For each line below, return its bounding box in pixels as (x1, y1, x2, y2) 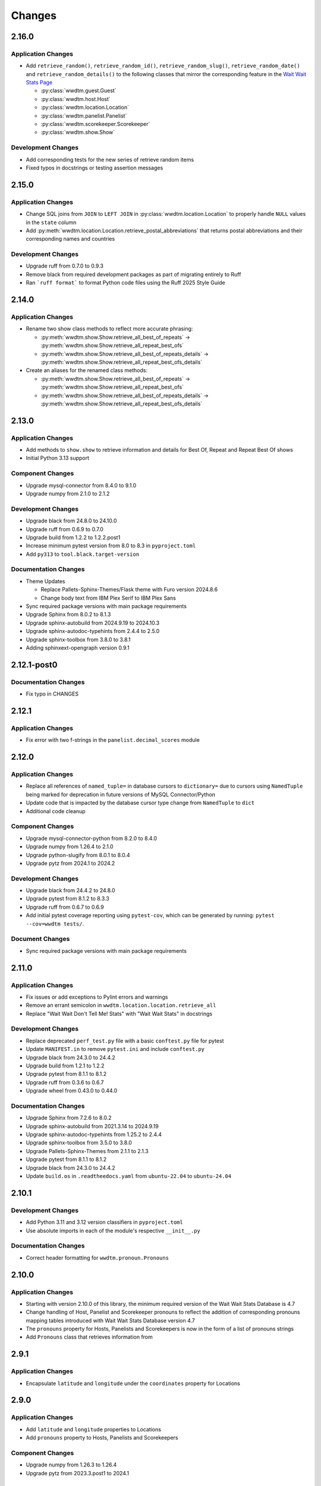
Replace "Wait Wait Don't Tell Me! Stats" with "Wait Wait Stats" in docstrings (26, 1010, 213, 1017)
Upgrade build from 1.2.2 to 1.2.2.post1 (26, 534, 121, 541)
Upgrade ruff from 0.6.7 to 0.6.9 (26, 903, 104, 911)
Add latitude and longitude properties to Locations (26, 1425, 162, 1433)
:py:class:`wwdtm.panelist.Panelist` (40, 112, 127, 119)
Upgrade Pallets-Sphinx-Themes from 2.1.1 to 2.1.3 (26, 1147, 149, 1154)
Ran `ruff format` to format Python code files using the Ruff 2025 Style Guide (26, 279, 225, 287)
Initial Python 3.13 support (26, 455, 89, 462)
